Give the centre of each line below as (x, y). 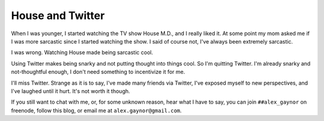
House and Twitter (58, 15)
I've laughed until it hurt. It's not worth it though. (70, 91)
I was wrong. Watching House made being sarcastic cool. (82, 52)
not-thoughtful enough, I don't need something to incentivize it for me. (98, 72)
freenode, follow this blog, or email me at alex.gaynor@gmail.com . (97, 110)
